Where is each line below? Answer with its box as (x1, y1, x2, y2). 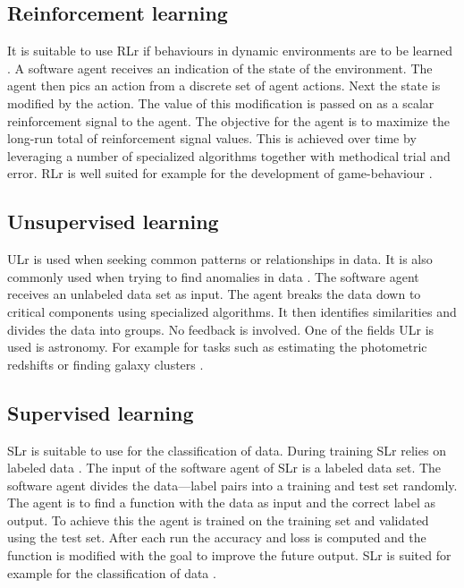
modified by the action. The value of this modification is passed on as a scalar (7, 93, 434, 112)
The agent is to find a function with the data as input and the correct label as (7, 493, 436, 512)
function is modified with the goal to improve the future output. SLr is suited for (7, 546, 451, 565)
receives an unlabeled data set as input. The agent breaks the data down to (7, 285, 421, 303)
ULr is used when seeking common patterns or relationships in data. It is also (7, 250, 433, 268)
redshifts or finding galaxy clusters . (7, 354, 204, 373)
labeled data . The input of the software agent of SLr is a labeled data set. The (7, 458, 442, 477)
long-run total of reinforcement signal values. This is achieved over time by (7, 129, 417, 148)
